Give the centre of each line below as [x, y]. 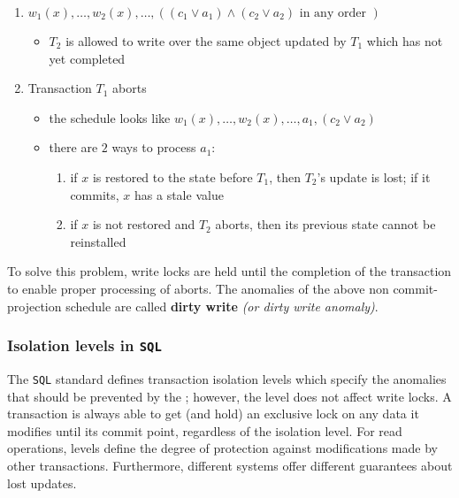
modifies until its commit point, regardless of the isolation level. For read [205, 430]
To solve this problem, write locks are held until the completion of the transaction [229, 271]
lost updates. [42, 483]
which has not [405, 41]
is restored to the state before [172, 176]
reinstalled [98, 241]
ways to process [154, 147]
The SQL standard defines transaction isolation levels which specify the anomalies [227, 378]
